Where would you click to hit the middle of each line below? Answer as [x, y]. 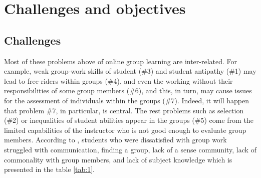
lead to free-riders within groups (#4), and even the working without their [118, 80]
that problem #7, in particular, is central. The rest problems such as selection [124, 110]
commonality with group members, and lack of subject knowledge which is [118, 159]
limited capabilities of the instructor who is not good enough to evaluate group [125, 130]
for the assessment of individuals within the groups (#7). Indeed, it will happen [127, 100]
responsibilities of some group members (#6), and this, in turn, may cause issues [128, 91]
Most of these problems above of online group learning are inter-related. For [121, 61]
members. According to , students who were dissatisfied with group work [115, 140]
